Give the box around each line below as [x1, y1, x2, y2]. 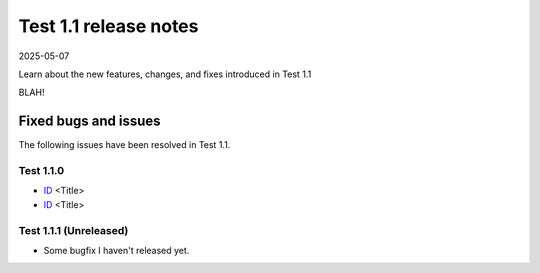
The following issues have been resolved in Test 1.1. [18, 139, 231, 151]
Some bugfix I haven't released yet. [43, 244, 190, 256]
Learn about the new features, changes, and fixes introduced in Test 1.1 [18, 68, 312, 80]
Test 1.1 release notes [18, 15, 199, 37]
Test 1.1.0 [18, 164, 65, 177]
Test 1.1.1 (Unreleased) [18, 223, 129, 237]
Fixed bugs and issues [18, 113, 161, 130]
